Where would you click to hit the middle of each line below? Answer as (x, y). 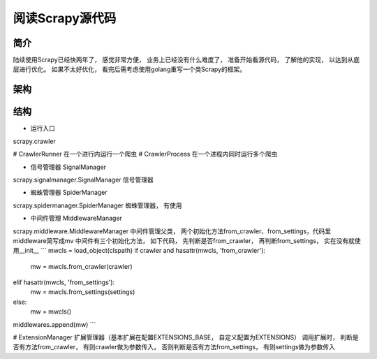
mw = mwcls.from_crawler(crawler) (81, 266)
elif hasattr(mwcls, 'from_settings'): (64, 282)
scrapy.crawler (34, 141)
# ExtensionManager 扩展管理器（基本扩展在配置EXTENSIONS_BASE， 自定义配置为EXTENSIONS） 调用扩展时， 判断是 (186, 337)
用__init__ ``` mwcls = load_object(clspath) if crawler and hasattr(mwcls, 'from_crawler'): (139, 251)
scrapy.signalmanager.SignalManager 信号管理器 (83, 179)
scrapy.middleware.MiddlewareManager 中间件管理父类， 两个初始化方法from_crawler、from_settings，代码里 (172, 231)
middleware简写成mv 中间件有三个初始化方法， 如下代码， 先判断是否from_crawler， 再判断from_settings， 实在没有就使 (187, 240)
